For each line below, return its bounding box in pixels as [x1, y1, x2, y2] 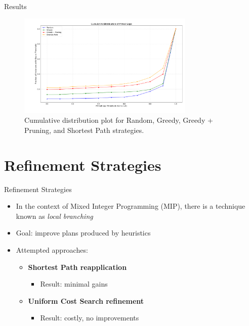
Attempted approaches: [16, 245, 88, 255]
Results [4, 1, 27, 11]
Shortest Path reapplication [28, 261, 127, 272]
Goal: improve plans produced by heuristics [16, 227, 151, 238]
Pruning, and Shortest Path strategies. [24, 124, 144, 135]
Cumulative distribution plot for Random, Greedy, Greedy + [24, 115, 213, 125]
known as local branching [16, 210, 93, 221]
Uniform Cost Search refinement [28, 295, 144, 306]
